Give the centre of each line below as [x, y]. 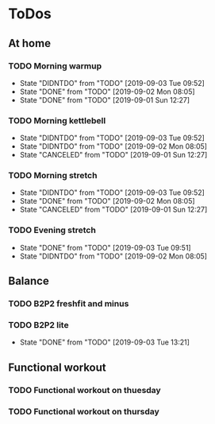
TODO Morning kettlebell [57, 120]
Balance [29, 281]
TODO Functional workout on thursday [84, 411]
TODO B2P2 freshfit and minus [69, 304]
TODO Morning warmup [55, 66]
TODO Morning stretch [53, 176]
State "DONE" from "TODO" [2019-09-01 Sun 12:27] [105, 99]
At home [30, 43]
